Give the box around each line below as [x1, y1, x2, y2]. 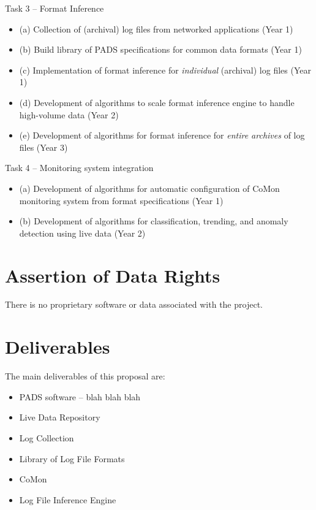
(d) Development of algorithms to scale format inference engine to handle [19, 96, 295, 108]
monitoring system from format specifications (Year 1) [19, 194, 224, 207]
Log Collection [19, 431, 74, 444]
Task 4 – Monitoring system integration [5, 161, 154, 174]
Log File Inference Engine [19, 493, 116, 506]
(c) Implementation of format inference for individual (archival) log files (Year [19, 63, 311, 76]
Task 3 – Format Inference [5, 2, 104, 14]
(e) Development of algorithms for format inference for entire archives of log [19, 129, 305, 142]
